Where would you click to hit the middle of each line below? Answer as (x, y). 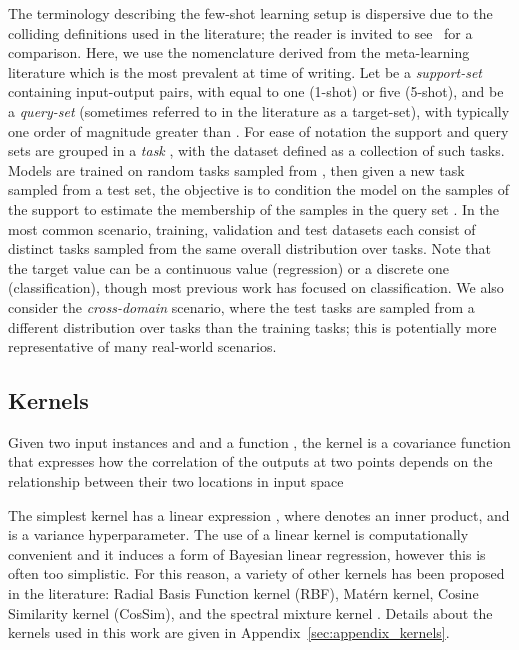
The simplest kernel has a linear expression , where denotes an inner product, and (259, 514)
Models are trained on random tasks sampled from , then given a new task (236, 169)
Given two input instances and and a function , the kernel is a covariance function (259, 441)
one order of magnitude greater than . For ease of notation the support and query (258, 130)
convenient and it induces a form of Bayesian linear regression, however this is (247, 553)
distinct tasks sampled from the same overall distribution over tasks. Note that (249, 248)
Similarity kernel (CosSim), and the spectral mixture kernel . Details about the (250, 612)
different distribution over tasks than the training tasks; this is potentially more (252, 326)
